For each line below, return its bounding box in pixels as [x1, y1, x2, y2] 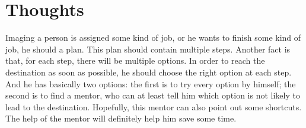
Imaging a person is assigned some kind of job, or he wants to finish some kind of [5, 31, 301, 44]
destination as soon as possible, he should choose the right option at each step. [5, 65, 292, 78]
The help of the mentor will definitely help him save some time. [5, 112, 237, 124]
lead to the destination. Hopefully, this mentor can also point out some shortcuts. [5, 100, 302, 113]
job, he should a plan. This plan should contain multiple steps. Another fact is [5, 42, 291, 55]
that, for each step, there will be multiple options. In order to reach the [5, 54, 265, 67]
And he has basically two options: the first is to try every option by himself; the [5, 77, 296, 90]
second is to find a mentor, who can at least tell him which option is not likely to [5, 89, 300, 101]
